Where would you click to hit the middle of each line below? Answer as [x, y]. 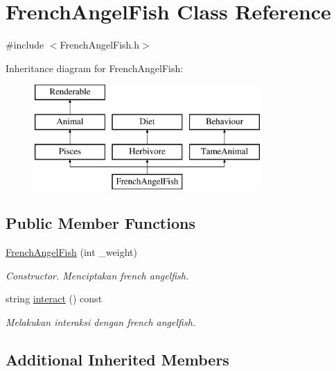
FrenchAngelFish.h [100, 45]
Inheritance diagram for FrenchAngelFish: [95, 68]
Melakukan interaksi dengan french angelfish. [101, 322]
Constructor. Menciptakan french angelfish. [97, 275]
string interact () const [54, 299]
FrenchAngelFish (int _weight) [71, 252]
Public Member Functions [100, 223]
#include [25, 45]
